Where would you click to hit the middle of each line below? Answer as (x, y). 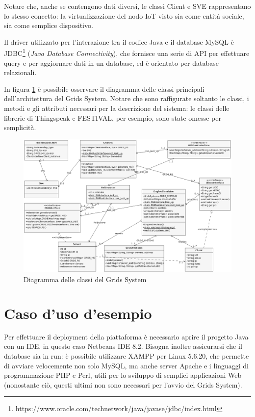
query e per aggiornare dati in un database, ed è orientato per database (111, 63)
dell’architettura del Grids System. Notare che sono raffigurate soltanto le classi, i (127, 98)
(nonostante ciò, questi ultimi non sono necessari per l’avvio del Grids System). (123, 384)
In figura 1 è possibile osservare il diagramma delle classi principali (104, 89)
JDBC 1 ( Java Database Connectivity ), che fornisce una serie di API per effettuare (127, 52)
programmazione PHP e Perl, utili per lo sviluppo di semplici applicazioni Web (123, 375)
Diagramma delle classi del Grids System (85, 279)
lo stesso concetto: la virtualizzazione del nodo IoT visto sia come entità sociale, (124, 15)
